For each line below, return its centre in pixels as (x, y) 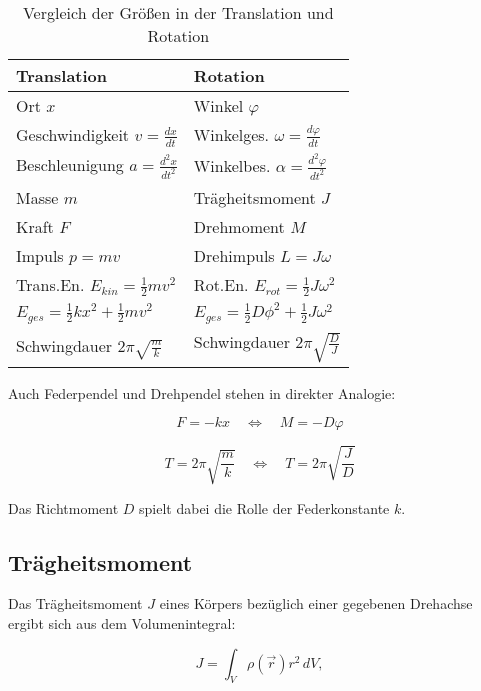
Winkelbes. (232, 165)
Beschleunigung (70, 165)
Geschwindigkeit (73, 134)
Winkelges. (231, 134)
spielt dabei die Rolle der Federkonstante (264, 507)
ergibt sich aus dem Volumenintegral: (122, 623)
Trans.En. (50, 284)
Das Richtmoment (63, 507)
